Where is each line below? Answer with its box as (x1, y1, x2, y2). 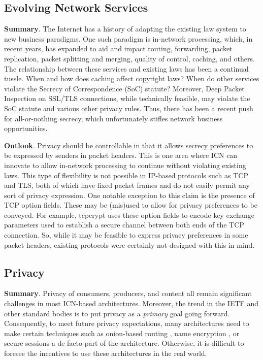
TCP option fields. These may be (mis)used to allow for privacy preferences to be (4, 200, 257, 210)
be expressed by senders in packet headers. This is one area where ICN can (4, 150, 238, 160)
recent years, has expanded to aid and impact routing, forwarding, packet (4, 43, 233, 54)
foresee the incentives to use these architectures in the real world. (4, 348, 207, 358)
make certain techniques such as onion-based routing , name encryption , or (4, 328, 240, 338)
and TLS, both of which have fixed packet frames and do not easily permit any (4, 180, 250, 190)
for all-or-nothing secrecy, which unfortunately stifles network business (4, 113, 223, 123)
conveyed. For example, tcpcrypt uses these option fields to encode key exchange (4, 209, 254, 220)
